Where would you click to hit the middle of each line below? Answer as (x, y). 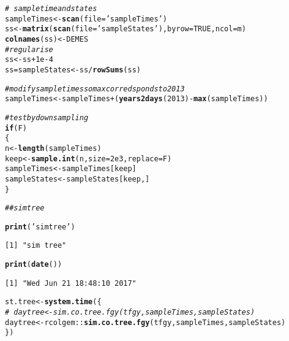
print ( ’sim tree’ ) (40, 227)
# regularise (29, 49)
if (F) (16, 128)
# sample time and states (51, 9)
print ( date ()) (34, 265)
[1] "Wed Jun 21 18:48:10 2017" (71, 283)
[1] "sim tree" (36, 246)
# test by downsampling (47, 117)
